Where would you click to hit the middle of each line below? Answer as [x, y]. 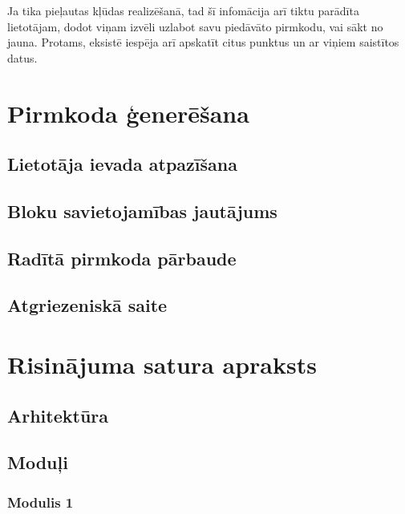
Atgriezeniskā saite [87, 305]
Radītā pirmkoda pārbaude [122, 258]
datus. [22, 57]
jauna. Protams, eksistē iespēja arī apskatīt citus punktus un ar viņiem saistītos [203, 42]
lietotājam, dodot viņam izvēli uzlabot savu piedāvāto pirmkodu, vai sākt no [195, 26]
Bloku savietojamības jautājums [142, 210]
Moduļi [38, 462]
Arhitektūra [58, 415]
